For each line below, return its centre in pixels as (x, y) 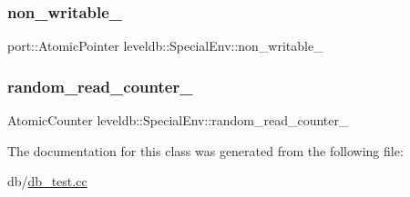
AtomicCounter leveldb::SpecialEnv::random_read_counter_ (178, 120)
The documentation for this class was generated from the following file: (205, 150)
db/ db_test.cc (47, 181)
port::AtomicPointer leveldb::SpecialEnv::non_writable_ (165, 46)
